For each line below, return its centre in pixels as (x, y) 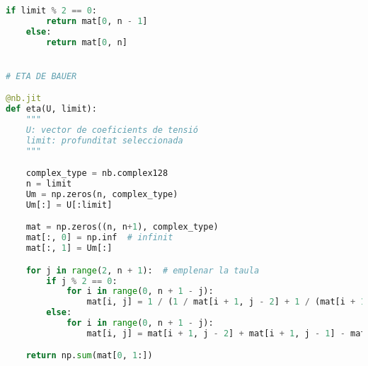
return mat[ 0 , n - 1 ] (97, 21)
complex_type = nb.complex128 (97, 173)
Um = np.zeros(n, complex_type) (102, 194)
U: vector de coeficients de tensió (112, 130)
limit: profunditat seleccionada (104, 140)
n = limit (49, 184)
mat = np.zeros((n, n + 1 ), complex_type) (122, 227)
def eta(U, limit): (51, 109)
